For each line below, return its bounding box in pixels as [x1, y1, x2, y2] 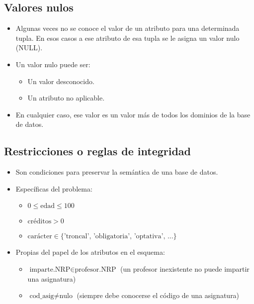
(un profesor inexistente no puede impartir [120, 263, 250, 274]
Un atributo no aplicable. [27, 93, 105, 103]
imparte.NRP [29, 266, 71, 273]
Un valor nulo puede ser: [15, 59, 90, 69]
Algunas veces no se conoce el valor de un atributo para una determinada [15, 23, 240, 33]
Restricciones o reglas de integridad [4, 143, 191, 159]
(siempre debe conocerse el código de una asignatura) [77, 290, 240, 301]
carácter [27, 233, 52, 240]
